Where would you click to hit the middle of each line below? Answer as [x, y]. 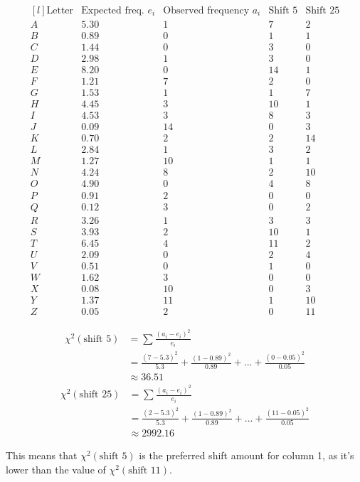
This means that [42, 455]
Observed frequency [206, 11]
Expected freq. [113, 11]
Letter [60, 11]
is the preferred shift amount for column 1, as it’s [247, 455]
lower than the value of [56, 469]
